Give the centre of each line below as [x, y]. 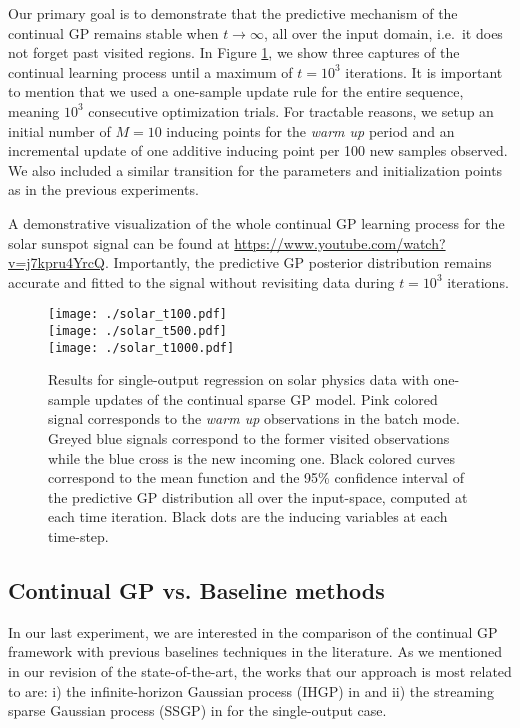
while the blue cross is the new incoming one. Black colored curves [251, 457]
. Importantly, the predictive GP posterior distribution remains [298, 262]
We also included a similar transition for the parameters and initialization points [255, 169]
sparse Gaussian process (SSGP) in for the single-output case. [197, 710]
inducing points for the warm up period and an [310, 130]
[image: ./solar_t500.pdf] [137, 330]
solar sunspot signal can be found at [119, 242]
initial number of [59, 130]
